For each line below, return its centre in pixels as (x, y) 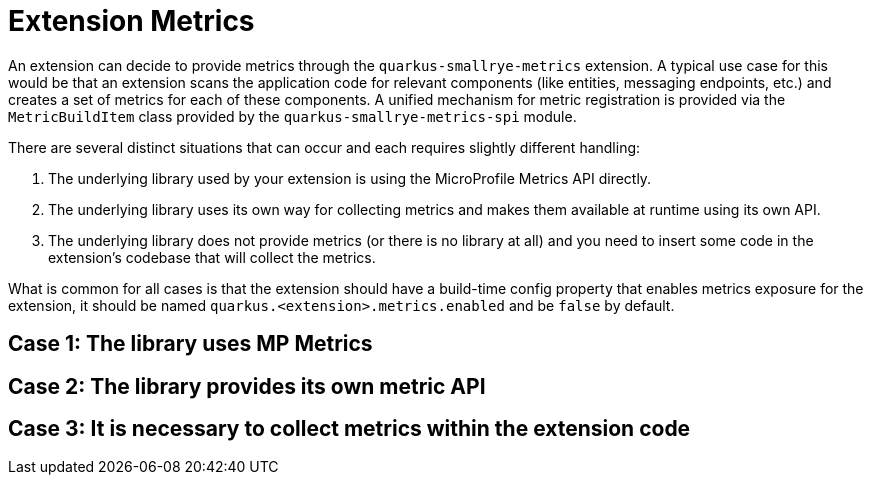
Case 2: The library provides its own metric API (247, 386)
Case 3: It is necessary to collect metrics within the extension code (349, 429)
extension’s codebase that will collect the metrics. (212, 257)
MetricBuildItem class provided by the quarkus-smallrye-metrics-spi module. (292, 116)
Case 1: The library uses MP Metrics (190, 344)
